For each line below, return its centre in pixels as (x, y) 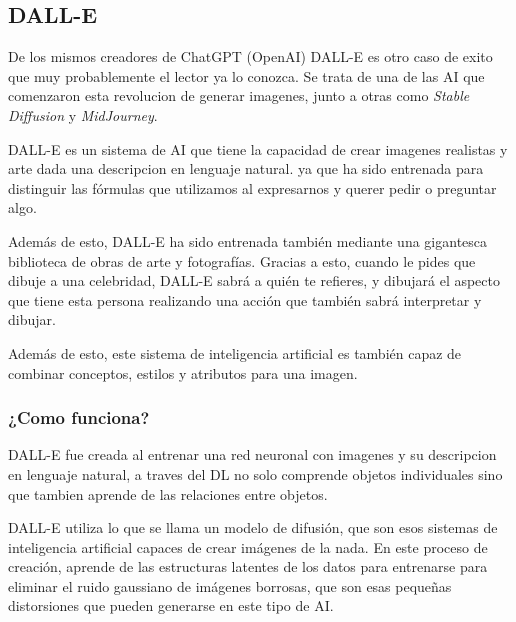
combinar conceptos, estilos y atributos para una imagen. (183, 372)
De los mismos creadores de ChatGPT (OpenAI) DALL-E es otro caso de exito (250, 56)
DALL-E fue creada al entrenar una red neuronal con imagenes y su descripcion (252, 454)
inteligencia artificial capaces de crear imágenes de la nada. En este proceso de (248, 546)
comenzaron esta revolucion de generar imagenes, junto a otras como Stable (239, 95)
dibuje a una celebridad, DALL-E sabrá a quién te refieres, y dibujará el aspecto (254, 280)
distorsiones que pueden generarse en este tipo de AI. (171, 605)
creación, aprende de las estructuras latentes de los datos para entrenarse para (248, 566)
